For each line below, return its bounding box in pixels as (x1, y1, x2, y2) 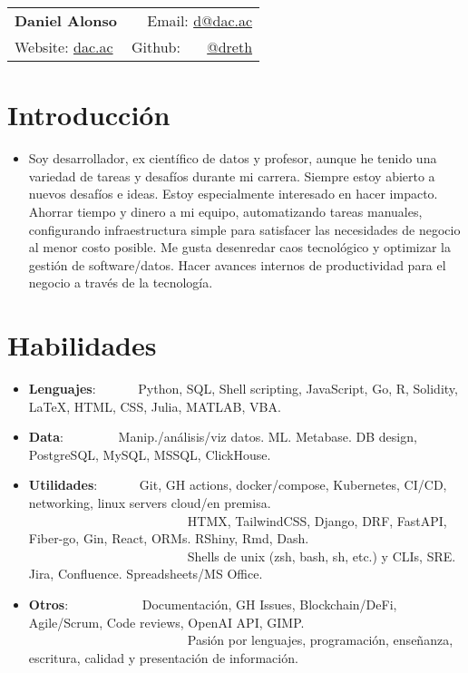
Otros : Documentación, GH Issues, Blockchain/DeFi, (28, 594, 397, 613)
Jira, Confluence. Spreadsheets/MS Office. (28, 564, 263, 583)
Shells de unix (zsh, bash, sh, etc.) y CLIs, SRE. (187, 546, 456, 565)
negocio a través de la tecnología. (28, 273, 213, 292)
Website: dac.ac (15, 36, 113, 57)
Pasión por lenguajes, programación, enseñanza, (187, 630, 453, 649)
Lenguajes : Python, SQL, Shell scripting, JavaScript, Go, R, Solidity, (28, 379, 458, 397)
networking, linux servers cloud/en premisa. (28, 493, 271, 512)
